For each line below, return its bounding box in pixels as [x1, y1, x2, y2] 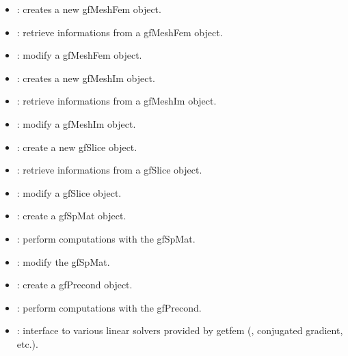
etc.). [16, 336, 38, 351]
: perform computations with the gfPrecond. [16, 300, 202, 314]
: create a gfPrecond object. [16, 277, 133, 292]
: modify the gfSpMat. [16, 254, 110, 269]
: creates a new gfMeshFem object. [16, 2, 161, 16]
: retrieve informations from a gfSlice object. [16, 163, 202, 177]
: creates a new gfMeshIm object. [16, 70, 155, 85]
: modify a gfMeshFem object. [16, 48, 142, 62]
